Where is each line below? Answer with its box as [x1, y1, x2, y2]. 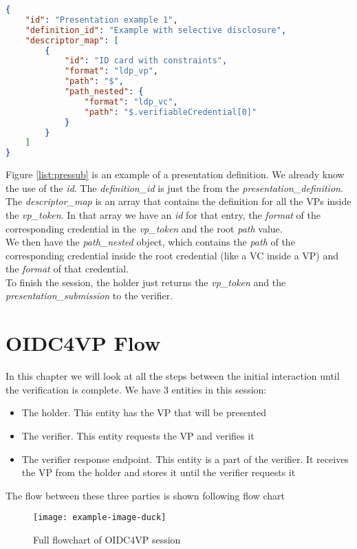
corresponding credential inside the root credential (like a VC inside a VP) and [6, 248, 339, 262]
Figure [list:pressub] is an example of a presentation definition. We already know [6, 167, 345, 182]
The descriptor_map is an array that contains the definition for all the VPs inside [6, 194, 351, 208]
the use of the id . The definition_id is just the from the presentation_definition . [6, 180, 343, 195]
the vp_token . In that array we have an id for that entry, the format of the [6, 207, 321, 222]
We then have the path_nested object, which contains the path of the [6, 235, 295, 249]
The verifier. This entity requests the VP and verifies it [21, 428, 255, 442]
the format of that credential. [6, 261, 129, 276]
